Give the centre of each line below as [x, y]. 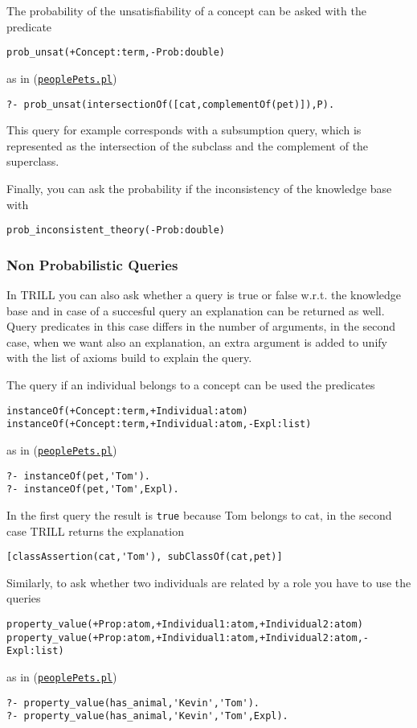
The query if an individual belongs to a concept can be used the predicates [191, 384]
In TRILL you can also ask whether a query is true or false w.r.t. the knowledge [204, 294]
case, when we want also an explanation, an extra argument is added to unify [197, 341]
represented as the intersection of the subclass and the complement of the [188, 145]
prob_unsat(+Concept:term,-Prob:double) [116, 53]
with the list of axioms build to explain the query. [129, 358]
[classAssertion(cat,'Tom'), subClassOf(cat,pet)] [145, 557]
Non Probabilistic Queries [92, 264]
